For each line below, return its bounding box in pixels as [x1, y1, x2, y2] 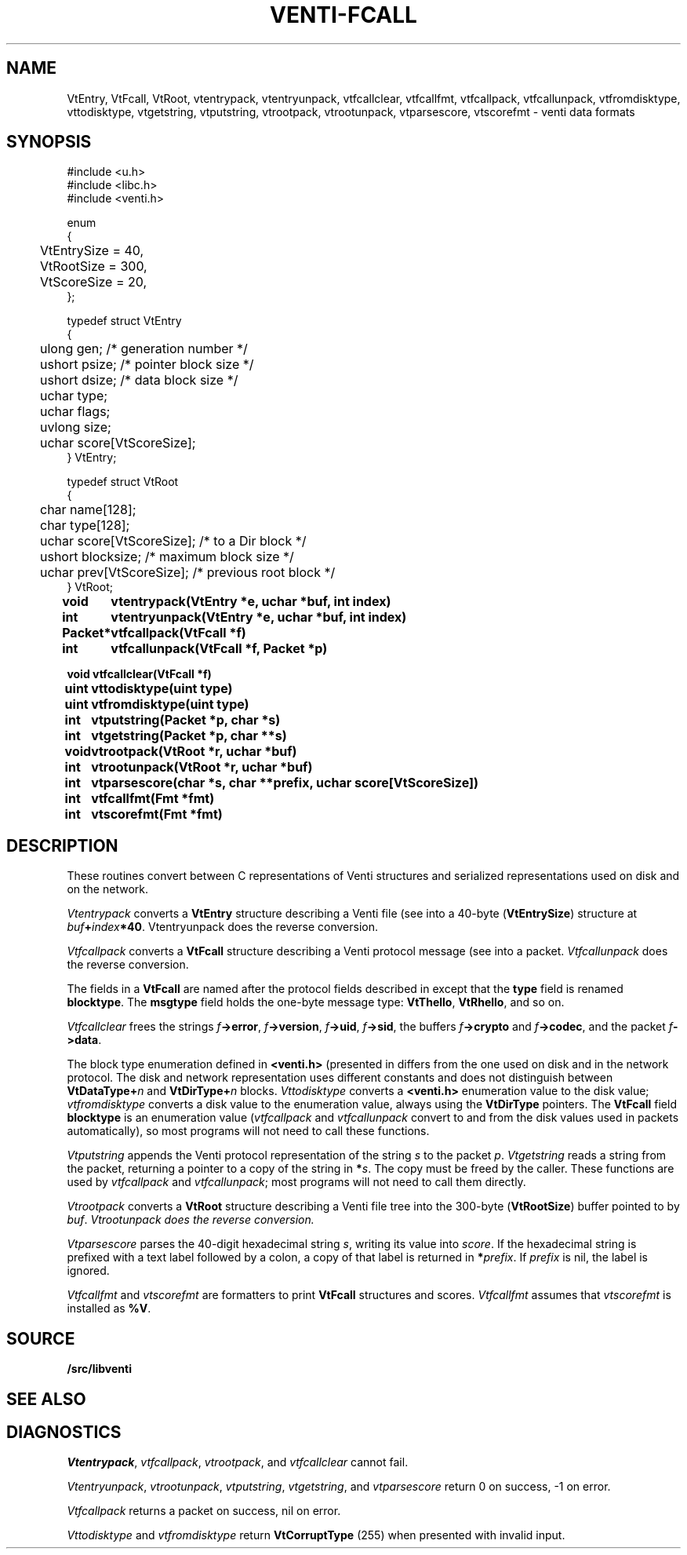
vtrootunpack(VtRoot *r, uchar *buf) [91, 759, 313, 776]
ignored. [67, 1264, 110, 1278]
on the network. [67, 882, 148, 896]
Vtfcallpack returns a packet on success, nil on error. [67, 1504, 341, 1518]
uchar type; [40, 388, 108, 404]
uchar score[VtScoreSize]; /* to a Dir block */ [40, 533, 307, 549]
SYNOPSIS [6, 132, 92, 152]
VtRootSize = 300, [40, 258, 147, 275]
